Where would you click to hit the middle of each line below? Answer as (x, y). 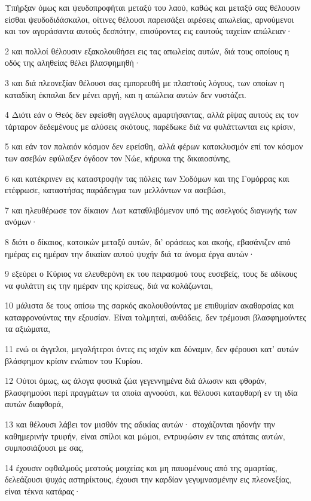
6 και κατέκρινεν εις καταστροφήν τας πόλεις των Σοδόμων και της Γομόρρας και (147, 178)
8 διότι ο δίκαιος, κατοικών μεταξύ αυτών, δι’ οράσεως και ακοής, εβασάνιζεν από (148, 241)
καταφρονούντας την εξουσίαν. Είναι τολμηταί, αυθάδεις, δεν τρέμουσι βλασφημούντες (156, 317)
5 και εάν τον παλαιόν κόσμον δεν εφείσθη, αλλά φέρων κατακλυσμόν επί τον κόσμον (154, 146)
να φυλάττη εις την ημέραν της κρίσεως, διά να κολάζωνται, (109, 285)
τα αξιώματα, (28, 329)
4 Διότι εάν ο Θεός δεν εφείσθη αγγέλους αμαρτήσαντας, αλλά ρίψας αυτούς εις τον (152, 114)
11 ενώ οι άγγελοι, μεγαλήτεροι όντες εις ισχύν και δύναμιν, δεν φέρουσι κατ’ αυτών (152, 349)
